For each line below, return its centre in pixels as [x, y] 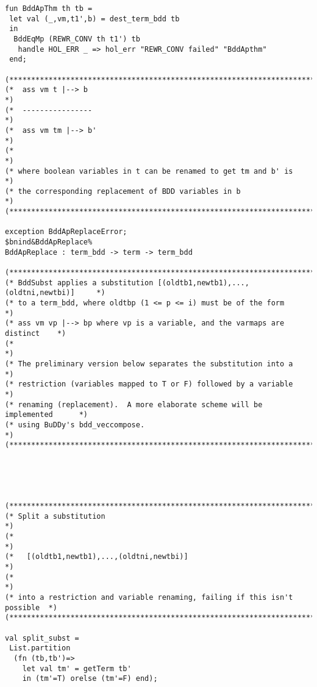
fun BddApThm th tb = [49, 9]
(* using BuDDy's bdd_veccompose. [75, 425]
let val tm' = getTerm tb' [77, 668]
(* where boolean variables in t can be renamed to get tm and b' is [149, 171]
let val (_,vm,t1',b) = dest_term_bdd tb [94, 19]
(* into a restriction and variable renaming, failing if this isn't [149, 598]
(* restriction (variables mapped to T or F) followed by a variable [149, 384]
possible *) [31, 607]
